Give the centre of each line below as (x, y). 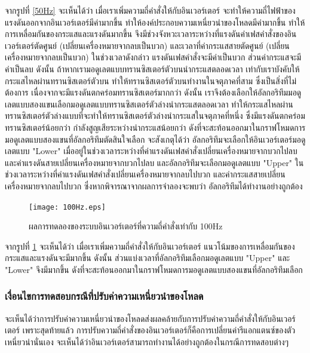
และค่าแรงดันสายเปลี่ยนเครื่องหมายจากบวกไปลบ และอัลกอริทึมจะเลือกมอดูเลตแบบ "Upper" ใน (154, 162)
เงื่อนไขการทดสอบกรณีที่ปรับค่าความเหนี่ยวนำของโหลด (104, 296)
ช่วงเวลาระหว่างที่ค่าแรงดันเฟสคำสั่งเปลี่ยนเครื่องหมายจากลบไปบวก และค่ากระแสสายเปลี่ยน (145, 174)
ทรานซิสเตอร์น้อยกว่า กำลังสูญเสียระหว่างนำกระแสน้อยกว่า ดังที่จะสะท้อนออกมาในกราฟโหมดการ (155, 127)
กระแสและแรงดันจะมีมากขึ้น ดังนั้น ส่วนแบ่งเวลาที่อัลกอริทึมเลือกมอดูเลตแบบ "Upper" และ (148, 258)
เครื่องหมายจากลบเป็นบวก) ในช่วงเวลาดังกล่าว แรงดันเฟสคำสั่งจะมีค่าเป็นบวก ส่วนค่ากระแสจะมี (153, 57)
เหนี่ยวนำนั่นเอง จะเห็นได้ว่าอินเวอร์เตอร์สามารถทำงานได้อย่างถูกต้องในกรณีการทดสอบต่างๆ (147, 341)
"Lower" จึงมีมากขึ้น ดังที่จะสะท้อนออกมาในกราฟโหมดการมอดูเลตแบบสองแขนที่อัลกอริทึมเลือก (154, 269)
